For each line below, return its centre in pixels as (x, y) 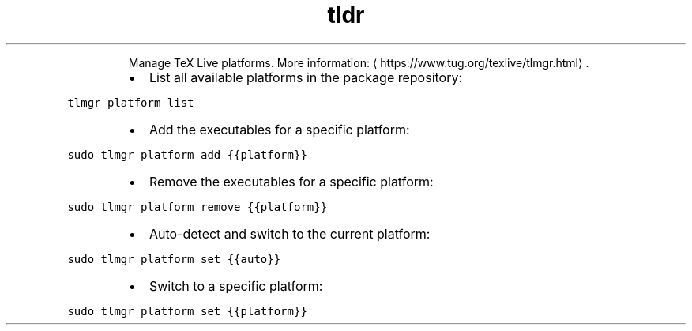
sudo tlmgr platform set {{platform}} (187, 311)
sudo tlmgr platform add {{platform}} (187, 154)
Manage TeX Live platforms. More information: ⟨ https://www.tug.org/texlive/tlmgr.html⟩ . (359, 62)
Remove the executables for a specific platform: (291, 181)
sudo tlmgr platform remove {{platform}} (197, 207)
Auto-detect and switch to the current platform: (290, 233)
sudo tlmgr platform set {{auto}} (174, 259)
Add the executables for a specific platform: (279, 129)
